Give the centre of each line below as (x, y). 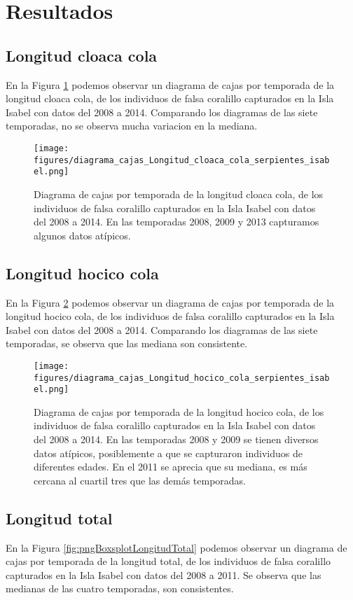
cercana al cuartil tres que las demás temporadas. (140, 480)
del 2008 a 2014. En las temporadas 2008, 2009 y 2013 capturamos (176, 222)
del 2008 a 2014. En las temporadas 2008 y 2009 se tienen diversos (176, 439)
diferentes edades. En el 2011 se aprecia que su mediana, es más (171, 467)
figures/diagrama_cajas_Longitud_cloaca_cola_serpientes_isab (182, 160)
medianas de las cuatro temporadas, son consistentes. (120, 588)
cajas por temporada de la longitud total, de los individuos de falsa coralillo (168, 561)
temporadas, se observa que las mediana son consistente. (127, 343)
